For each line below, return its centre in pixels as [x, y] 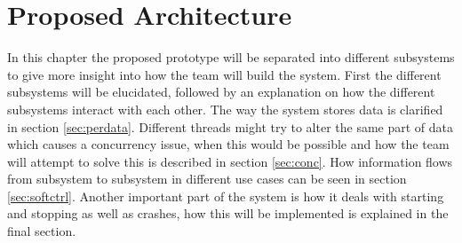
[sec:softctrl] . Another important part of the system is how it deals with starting [226, 196]
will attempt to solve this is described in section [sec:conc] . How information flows [230, 161]
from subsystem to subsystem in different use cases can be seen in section [207, 179]
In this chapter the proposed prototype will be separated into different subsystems [231, 57]
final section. [42, 231]
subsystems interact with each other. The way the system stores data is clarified [225, 109]
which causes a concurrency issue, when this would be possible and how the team [228, 144]
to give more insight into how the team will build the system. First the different [224, 74]
